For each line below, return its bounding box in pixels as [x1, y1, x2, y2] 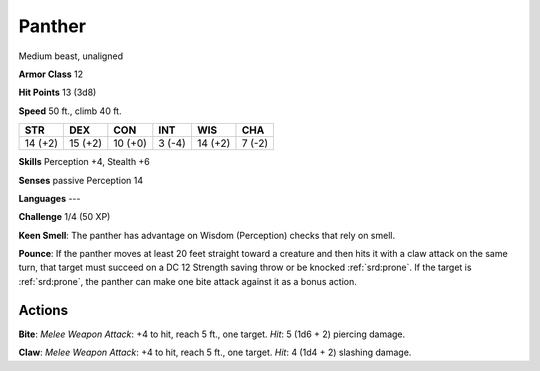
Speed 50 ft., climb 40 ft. [18, 105, 122, 117]
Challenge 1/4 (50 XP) [18, 211, 111, 223]
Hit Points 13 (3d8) [18, 86, 97, 99]
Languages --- [18, 192, 81, 204]
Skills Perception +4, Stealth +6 [18, 156, 150, 168]
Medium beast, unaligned [18, 50, 124, 62]
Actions [18, 301, 69, 319]
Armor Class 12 [18, 68, 84, 80]
